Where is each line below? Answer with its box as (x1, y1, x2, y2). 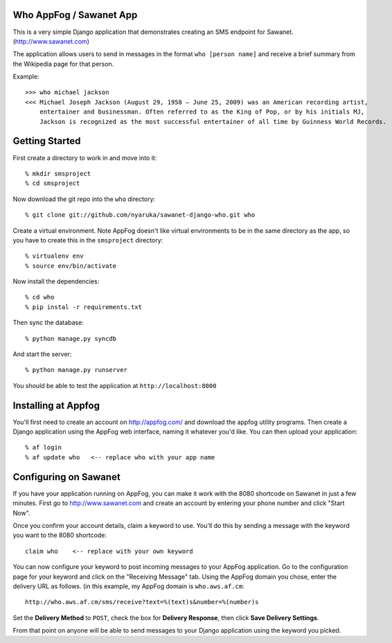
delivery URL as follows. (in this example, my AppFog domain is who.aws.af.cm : (12, 582, 245, 590)
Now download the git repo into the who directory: (12, 195, 156, 203)
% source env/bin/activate (25, 262, 117, 270)
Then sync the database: (12, 319, 84, 327)
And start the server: (12, 350, 72, 358)
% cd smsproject (25, 179, 80, 187)
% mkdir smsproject (25, 170, 91, 177)
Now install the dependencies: (12, 277, 100, 285)
